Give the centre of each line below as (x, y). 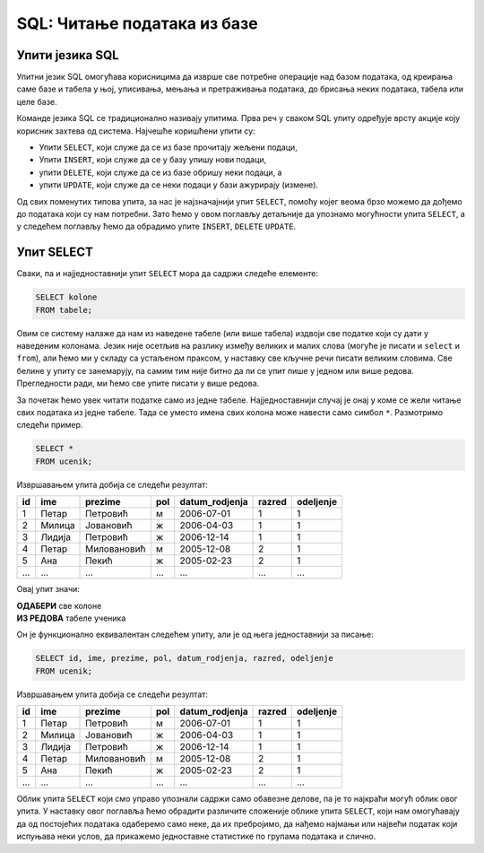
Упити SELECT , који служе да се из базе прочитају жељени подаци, (168, 147)
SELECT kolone (66, 297)
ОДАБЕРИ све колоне (59, 605)
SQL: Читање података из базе (138, 23)
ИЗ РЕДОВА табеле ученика (71, 618)
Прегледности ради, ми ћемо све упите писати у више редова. (138, 383)
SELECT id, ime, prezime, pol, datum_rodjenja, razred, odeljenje (184, 658)
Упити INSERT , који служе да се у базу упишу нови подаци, (153, 160)
